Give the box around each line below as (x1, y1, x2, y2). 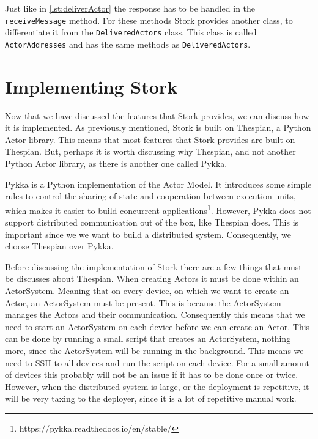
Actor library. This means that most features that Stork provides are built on (5, 133, 295, 146)
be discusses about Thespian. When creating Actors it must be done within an (5, 272, 299, 285)
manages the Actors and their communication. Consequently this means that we (5, 308, 305, 321)
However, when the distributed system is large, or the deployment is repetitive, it (5, 380, 309, 393)
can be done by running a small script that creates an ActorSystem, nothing (5, 332, 291, 345)
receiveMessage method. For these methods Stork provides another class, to (5, 13, 293, 26)
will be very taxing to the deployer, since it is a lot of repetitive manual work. (5, 392, 297, 405)
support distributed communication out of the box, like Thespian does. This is (5, 216, 299, 229)
